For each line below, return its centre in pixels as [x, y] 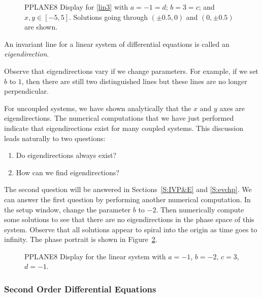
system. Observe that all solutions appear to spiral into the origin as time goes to [131, 229]
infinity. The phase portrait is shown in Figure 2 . [81, 239]
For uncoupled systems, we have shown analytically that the [98, 108]
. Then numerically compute [200, 209]
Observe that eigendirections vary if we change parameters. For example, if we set [131, 71]
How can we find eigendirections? [68, 172]
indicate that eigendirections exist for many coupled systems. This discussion [124, 128]
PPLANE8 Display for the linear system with [95, 256]
